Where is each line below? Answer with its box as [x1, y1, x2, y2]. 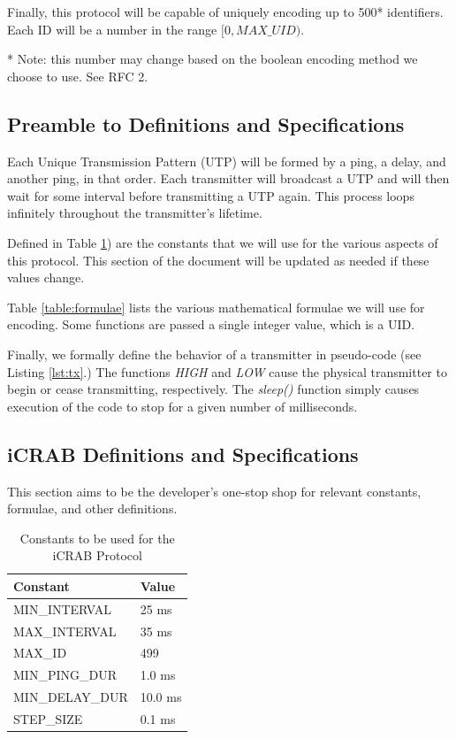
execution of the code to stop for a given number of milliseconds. [7, 396, 358, 415]
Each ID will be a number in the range [7, 19, 217, 38]
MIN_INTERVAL [13, 599, 112, 618]
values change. [7, 268, 85, 287]
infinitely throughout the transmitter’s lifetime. [7, 204, 262, 222]
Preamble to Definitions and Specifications [7, 110, 405, 137]
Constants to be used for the [19, 528, 175, 547]
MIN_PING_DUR [13, 666, 117, 684]
